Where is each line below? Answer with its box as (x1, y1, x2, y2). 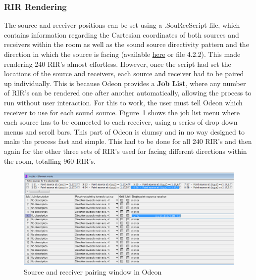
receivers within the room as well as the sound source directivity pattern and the (4, 39, 249, 49)
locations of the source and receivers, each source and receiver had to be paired (4, 68, 244, 79)
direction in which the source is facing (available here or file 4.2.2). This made (4, 49, 241, 59)
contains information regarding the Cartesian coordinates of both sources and (4, 29, 239, 40)
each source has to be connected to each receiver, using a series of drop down (4, 117, 238, 127)
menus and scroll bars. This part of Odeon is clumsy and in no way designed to (4, 126, 245, 137)
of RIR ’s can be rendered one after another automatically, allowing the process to (4, 88, 252, 98)
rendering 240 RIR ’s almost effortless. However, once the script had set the (4, 58, 231, 69)
